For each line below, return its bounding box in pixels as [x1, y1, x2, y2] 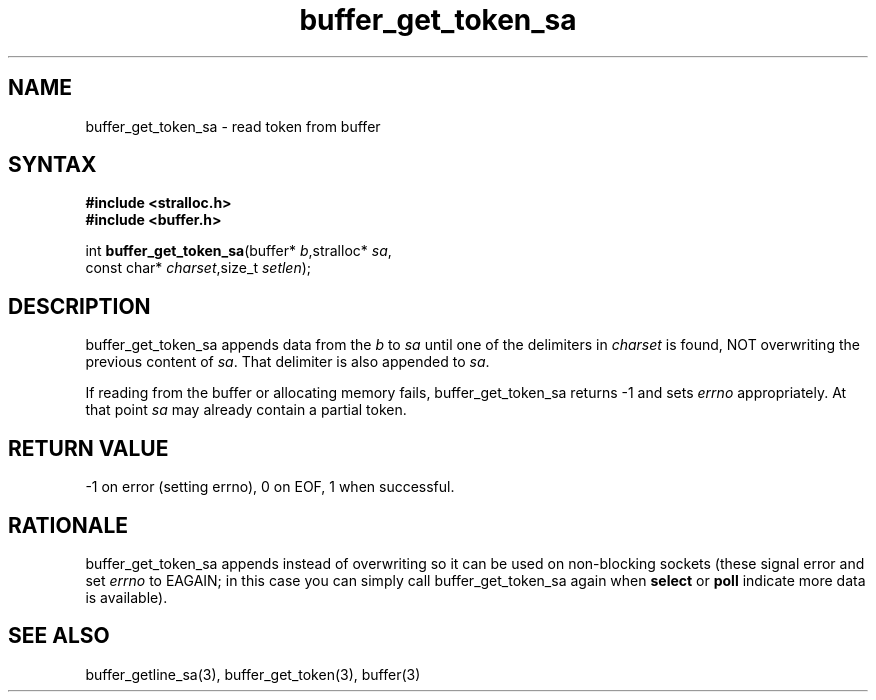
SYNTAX [8, 152, 97, 178]
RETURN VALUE [8, 435, 169, 461]
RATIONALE [8, 512, 129, 538]
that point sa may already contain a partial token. [85, 401, 407, 419]
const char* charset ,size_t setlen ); [85, 259, 312, 277]
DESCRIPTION [8, 293, 151, 319]
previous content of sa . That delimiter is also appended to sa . [85, 353, 490, 371]
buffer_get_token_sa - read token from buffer [85, 117, 381, 135]
